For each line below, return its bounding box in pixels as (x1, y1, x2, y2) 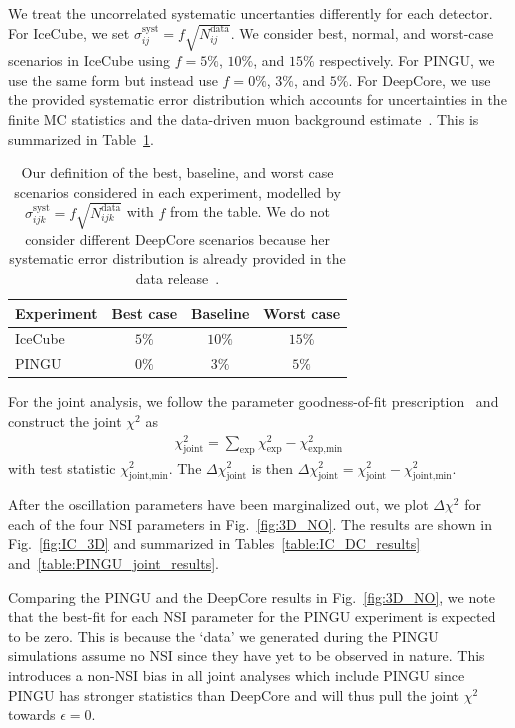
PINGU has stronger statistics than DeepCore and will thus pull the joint (8, 684, 460, 705)
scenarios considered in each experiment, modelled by (14, 181, 341, 202)
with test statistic (8, 457, 116, 478)
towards (8, 704, 56, 725)
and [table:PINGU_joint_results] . (8, 553, 219, 574)
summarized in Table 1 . (8, 128, 154, 149)
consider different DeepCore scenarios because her (25, 228, 330, 249)
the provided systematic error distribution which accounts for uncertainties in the (8, 89, 507, 110)
